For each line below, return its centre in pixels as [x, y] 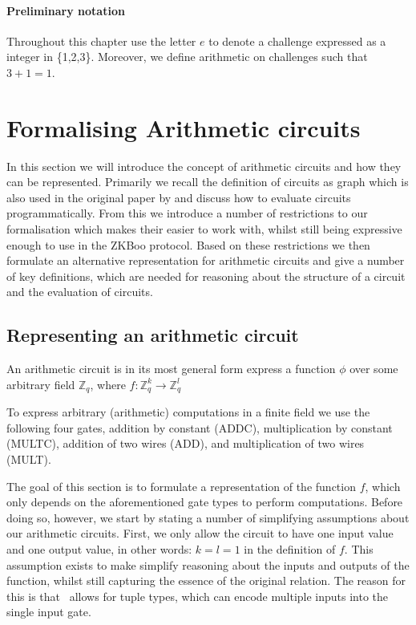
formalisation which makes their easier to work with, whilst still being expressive [204, 229]
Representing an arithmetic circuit [153, 335]
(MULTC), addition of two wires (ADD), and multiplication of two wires [186, 443]
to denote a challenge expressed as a [297, 41]
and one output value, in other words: [99, 549]
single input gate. [49, 612]
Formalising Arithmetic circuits [184, 127]
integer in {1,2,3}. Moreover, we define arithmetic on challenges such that [187, 57]
